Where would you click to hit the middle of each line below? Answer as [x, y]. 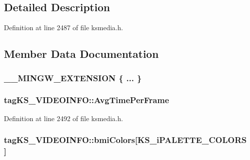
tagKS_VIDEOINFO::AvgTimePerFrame [87, 100]
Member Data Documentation [81, 54]
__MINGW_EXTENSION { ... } [73, 78]
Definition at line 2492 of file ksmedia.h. [63, 118]
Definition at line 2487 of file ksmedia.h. [63, 27]
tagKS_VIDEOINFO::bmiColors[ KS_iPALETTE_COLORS [125, 140]
